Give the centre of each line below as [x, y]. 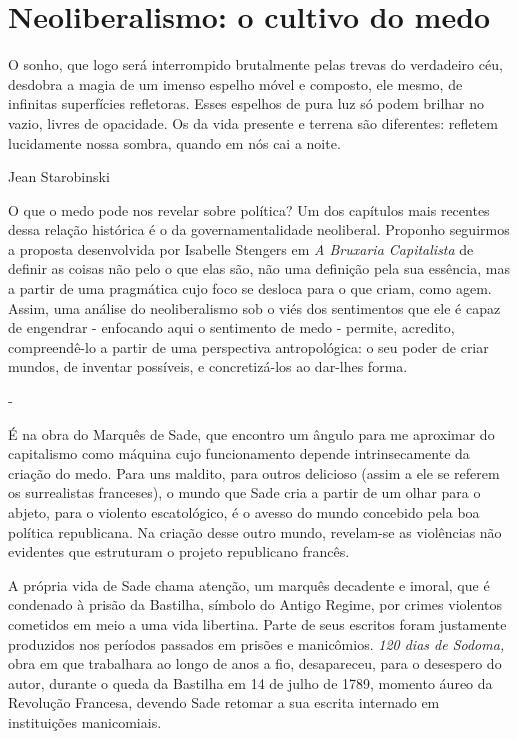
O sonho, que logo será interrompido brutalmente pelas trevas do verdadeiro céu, [255, 64]
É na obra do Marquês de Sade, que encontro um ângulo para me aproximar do [251, 433]
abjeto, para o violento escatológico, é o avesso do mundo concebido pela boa [244, 512]
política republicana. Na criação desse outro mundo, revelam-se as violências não [255, 531]
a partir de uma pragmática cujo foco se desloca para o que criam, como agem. [250, 288]
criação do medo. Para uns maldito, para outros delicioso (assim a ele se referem [254, 472]
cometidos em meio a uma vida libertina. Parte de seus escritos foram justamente [257, 623]
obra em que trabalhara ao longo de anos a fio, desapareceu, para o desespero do [255, 663]
